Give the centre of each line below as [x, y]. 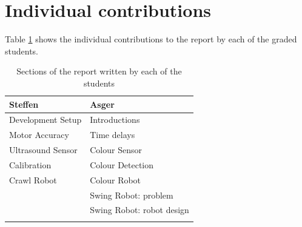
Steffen [24, 104]
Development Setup [45, 120]
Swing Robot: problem [132, 195]
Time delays [112, 135]
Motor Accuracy [39, 135]
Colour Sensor [116, 150]
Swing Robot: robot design [139, 210]
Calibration [30, 164]
